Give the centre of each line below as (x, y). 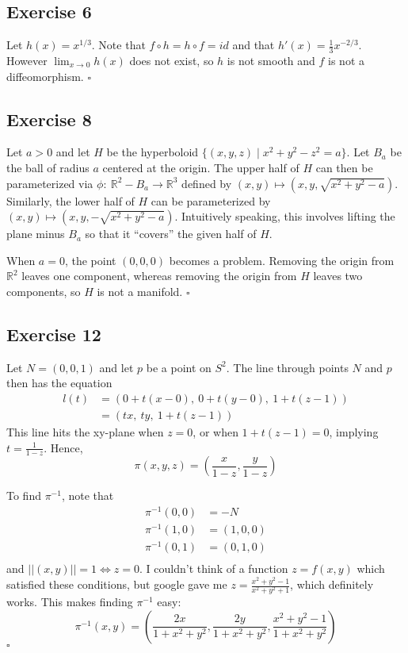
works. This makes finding (70, 602)
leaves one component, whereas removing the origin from (159, 276)
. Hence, (63, 447)
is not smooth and (271, 61)
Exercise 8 (49, 119)
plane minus (36, 234)
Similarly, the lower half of (71, 200)
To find (24, 496)
